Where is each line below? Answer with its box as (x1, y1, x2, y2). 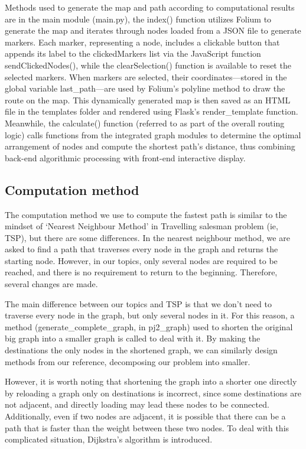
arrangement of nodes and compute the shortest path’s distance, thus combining (5, 140, 295, 152)
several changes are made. (5, 278, 98, 290)
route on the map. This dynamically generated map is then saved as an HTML (5, 93, 291, 106)
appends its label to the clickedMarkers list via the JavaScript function (5, 47, 261, 60)
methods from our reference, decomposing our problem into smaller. (5, 355, 250, 367)
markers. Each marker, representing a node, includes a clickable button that (5, 35, 280, 48)
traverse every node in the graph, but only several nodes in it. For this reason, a (5, 309, 295, 321)
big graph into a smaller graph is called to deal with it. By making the (5, 332, 261, 344)
